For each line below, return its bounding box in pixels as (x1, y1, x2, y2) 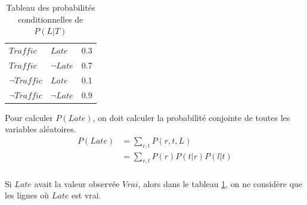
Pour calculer (5, 111, 53, 123)
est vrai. (71, 189, 101, 201)
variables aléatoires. (5, 123, 76, 135)
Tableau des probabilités (6, 1, 95, 13)
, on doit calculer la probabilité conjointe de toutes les (92, 111, 290, 123)
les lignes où (5, 189, 49, 201)
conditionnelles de (18, 13, 83, 25)
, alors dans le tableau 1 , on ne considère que (138, 177, 303, 190)
